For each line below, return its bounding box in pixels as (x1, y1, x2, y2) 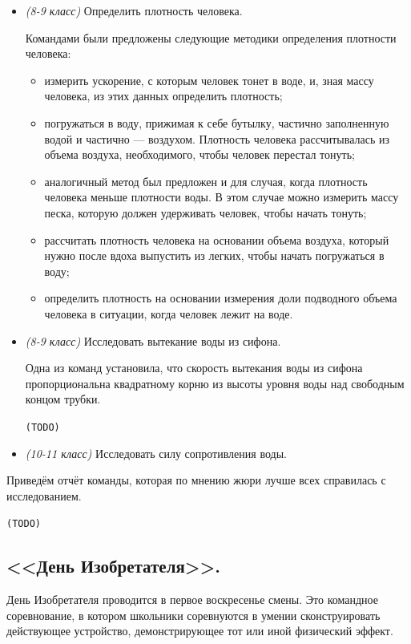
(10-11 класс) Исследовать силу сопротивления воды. (25, 444, 287, 461)
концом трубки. (25, 391, 101, 407)
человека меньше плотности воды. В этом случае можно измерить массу (44, 188, 399, 205)
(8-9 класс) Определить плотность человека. (25, 2, 243, 18)
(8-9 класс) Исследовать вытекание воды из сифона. (25, 332, 281, 349)
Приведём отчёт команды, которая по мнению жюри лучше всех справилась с (6, 472, 386, 488)
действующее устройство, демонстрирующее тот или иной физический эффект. (6, 622, 393, 639)
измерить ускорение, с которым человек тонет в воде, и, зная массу (44, 71, 374, 88)
